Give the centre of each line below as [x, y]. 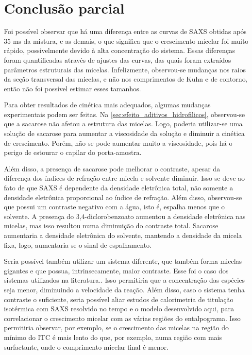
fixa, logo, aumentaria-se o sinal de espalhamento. [78, 245]
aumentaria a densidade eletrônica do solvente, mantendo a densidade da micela [123, 235]
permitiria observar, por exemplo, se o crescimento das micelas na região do [116, 328]
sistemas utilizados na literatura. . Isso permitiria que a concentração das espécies [124, 280]
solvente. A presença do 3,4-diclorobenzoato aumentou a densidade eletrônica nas [125, 216]
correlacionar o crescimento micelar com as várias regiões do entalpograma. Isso [122, 318]
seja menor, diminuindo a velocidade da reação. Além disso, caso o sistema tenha [124, 289]
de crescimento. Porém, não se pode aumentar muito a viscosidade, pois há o [118, 143]
